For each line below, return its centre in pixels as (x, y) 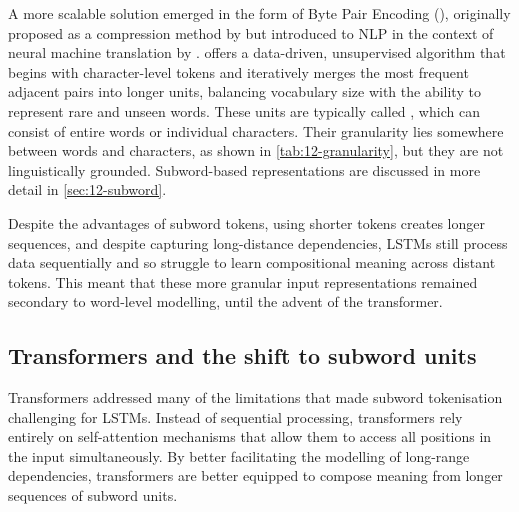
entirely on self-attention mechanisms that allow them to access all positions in (250, 436)
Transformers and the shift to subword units (242, 355)
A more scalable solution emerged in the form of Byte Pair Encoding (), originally (259, 13)
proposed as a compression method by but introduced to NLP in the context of (251, 32)
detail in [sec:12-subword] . (87, 189)
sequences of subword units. (93, 495)
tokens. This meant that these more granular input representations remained (243, 281)
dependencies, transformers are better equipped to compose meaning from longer (255, 475)
